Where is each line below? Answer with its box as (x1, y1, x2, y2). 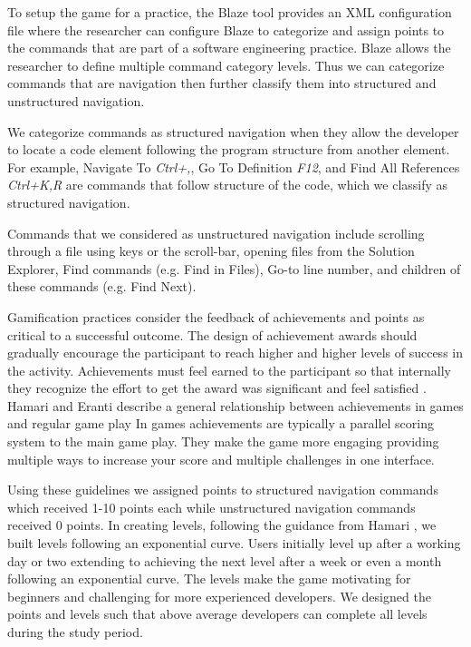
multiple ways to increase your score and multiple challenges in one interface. (7, 449, 435, 468)
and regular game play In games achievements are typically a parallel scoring (7, 414, 434, 433)
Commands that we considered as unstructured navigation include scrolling (7, 223, 425, 242)
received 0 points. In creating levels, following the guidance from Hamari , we (7, 515, 437, 534)
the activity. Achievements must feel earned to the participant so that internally (7, 360, 451, 379)
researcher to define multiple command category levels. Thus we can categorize (7, 55, 445, 74)
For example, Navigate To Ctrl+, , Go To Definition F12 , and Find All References (7, 157, 460, 176)
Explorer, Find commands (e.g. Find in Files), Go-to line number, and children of (7, 259, 461, 278)
